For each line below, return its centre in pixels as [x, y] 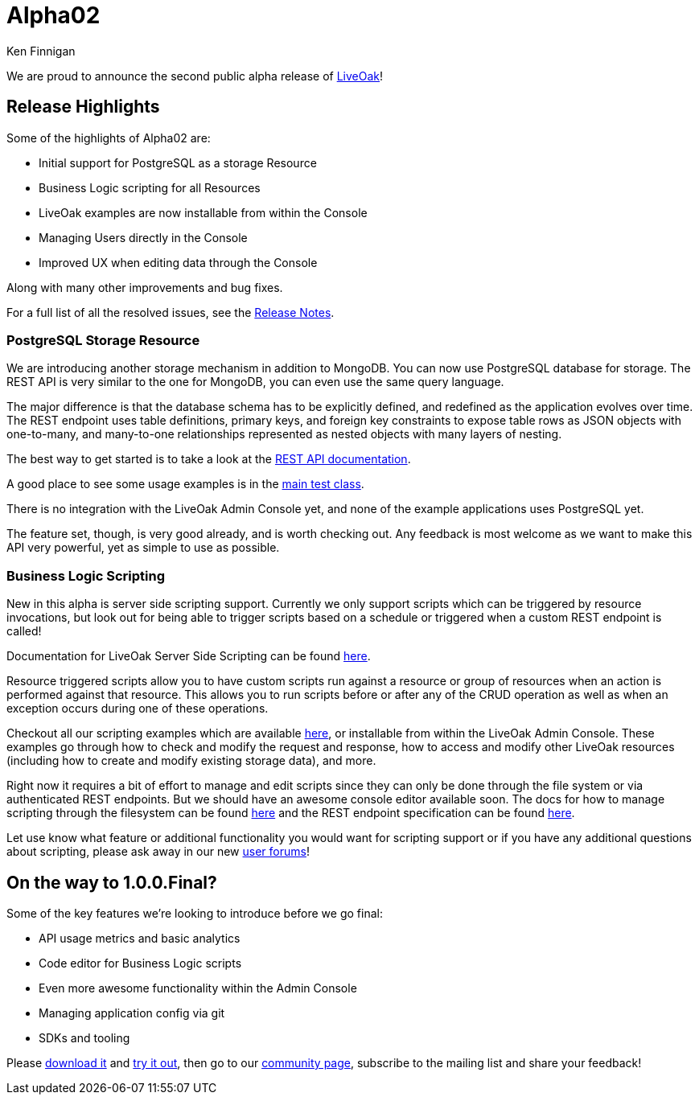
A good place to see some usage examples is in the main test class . [185, 484]
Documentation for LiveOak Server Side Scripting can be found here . [189, 656]
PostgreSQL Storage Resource [103, 340]
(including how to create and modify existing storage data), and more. [191, 761]
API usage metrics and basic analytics [140, 938]
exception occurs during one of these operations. [138, 709]
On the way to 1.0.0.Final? [112, 882]
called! [24, 631]
